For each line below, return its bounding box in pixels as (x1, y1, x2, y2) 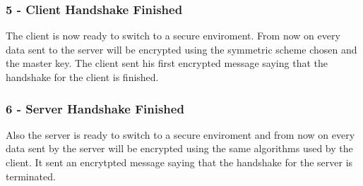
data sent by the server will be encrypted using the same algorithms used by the (6, 141, 353, 156)
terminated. (6, 168, 56, 183)
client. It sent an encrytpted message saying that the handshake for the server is (6, 155, 353, 169)
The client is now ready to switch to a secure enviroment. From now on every (6, 28, 340, 43)
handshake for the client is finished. (6, 70, 159, 84)
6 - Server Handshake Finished (6, 99, 184, 117)
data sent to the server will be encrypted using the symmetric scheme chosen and (6, 42, 357, 56)
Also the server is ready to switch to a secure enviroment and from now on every (6, 127, 355, 142)
